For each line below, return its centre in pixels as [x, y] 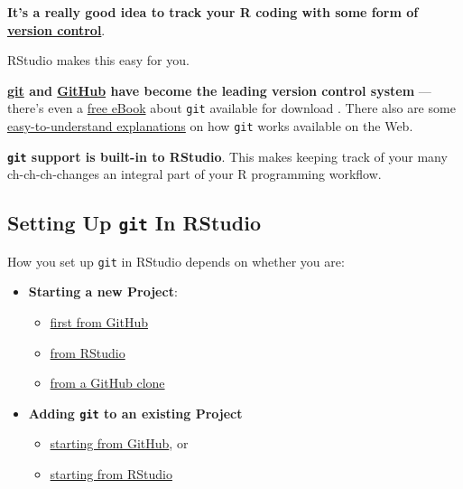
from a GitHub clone [107, 383]
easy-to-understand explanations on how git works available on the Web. [210, 126]
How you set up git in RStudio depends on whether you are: [176, 261]
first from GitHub [99, 321]
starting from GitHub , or [119, 443]
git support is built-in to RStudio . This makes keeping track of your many [227, 156]
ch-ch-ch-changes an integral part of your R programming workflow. [194, 174]
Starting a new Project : [103, 292]
